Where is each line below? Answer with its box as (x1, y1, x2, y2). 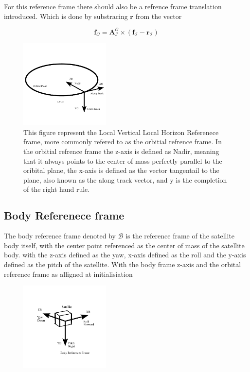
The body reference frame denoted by (4, 231, 116, 241)
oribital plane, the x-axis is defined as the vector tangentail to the (23, 165, 219, 175)
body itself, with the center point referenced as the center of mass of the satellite (4, 240, 245, 250)
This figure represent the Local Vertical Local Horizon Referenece (23, 127, 219, 137)
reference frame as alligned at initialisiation (4, 269, 133, 279)
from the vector (135, 11, 182, 21)
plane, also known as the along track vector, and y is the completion (23, 174, 227, 185)
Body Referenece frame (4, 208, 125, 223)
